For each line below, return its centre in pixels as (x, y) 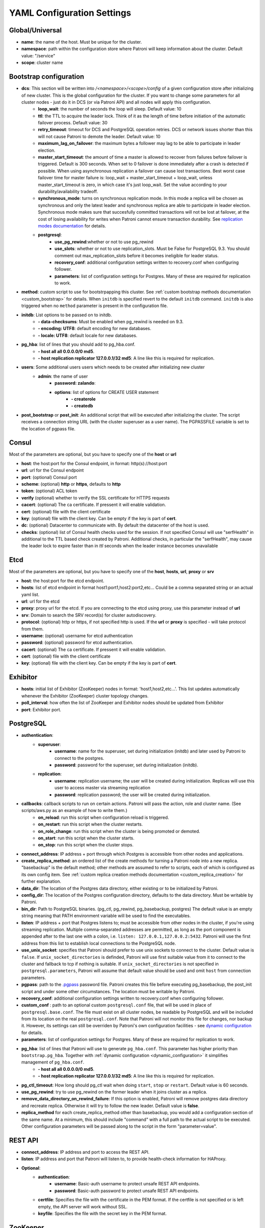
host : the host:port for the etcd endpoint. (63, 581)
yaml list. (30, 594)
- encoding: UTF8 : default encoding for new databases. (95, 329)
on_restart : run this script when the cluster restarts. (91, 824)
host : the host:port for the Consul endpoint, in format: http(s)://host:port (94, 463)
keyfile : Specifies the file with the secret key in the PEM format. (102, 1213)
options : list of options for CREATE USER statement (107, 392)
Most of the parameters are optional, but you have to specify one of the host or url (93, 454)
